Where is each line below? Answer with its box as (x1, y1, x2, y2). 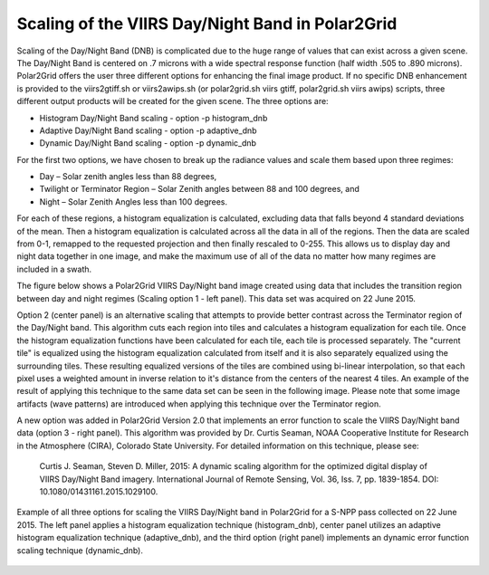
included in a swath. (16, 264, 92, 274)
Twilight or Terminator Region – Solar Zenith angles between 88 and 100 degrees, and (39, 184, 360, 195)
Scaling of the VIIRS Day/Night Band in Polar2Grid (16, 14, 398, 34)
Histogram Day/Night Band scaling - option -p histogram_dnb (39, 112, 268, 123)
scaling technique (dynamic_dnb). (16, 544, 144, 556)
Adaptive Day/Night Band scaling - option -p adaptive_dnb (39, 125, 257, 136)
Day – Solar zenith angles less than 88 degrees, (39, 171, 217, 182)
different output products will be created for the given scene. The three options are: (16, 96, 330, 107)
